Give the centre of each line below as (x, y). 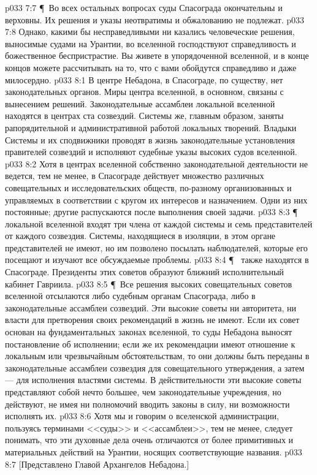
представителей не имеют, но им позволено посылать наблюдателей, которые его (156, 247)
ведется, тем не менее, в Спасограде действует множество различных (135, 176)
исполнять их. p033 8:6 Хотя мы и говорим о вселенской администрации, (142, 416)
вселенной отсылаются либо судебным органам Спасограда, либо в (130, 296)
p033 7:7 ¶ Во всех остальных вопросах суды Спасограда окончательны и (144, 7)
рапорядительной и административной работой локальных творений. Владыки (151, 127)
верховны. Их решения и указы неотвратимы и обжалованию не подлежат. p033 (155, 19)
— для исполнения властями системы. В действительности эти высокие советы (153, 380)
